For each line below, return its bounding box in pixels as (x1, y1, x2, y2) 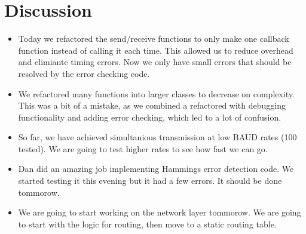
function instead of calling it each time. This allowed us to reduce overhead (18, 44, 293, 56)
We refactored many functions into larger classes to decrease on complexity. (18, 87, 295, 100)
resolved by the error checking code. (18, 67, 150, 79)
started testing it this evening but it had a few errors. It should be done (18, 174, 282, 187)
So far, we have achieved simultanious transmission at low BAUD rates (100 (18, 131, 297, 143)
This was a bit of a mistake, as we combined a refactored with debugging (18, 99, 286, 112)
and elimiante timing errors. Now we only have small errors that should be (18, 56, 292, 68)
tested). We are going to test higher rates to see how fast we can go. (18, 142, 268, 155)
